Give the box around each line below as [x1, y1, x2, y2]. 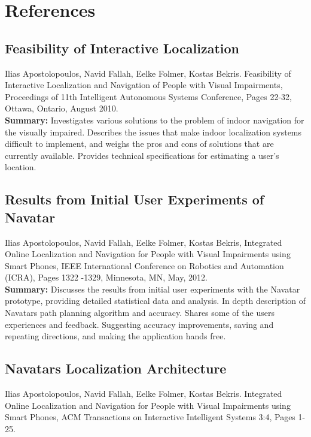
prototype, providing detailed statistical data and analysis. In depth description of [5, 294, 306, 307]
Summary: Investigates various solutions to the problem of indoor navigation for [5, 113, 304, 126]
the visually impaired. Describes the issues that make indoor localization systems [5, 125, 302, 138]
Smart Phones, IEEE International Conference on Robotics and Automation [5, 259, 284, 272]
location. [5, 161, 36, 173]
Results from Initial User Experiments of [5, 190, 264, 209]
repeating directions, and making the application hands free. [5, 330, 226, 342]
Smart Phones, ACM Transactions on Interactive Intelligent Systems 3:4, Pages [5, 411, 295, 423]
